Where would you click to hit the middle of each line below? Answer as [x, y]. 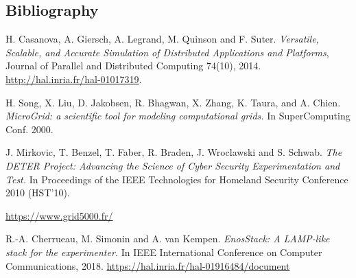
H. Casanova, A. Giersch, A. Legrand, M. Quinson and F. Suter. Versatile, [162, 39]
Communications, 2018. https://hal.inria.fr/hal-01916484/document [148, 265]
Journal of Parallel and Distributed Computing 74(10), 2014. [133, 66]
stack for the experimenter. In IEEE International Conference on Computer [164, 252]
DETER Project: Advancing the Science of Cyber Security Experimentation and [173, 165]
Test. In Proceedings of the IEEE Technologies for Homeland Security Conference [177, 179]
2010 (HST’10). [38, 193]
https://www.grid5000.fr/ [59, 215]
